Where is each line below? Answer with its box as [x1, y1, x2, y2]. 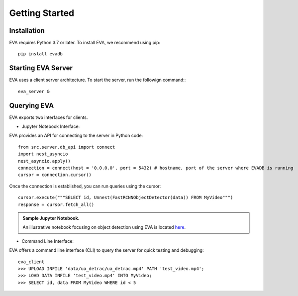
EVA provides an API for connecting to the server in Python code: [9, 132, 143, 139]
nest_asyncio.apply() [18, 158, 71, 164]
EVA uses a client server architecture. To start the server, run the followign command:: [9, 77, 186, 83]
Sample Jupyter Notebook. [22, 215, 80, 221]
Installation [9, 26, 45, 35]
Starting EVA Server [9, 64, 73, 72]
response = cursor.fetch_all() [18, 201, 95, 207]
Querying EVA [9, 101, 54, 109]
